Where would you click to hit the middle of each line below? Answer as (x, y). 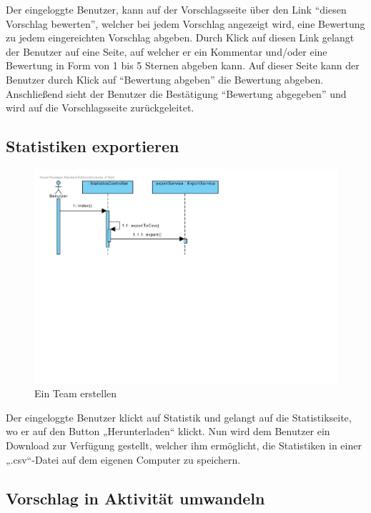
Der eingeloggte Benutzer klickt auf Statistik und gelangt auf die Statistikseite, (179, 417)
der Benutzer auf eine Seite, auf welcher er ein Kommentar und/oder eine (167, 51)
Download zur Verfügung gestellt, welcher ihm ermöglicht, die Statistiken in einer (184, 445)
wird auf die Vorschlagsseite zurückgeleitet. (100, 108)
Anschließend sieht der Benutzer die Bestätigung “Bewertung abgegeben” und (176, 93)
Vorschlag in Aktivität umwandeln (135, 498)
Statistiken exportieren (93, 146)
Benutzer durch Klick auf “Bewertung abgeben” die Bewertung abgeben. (165, 79)
